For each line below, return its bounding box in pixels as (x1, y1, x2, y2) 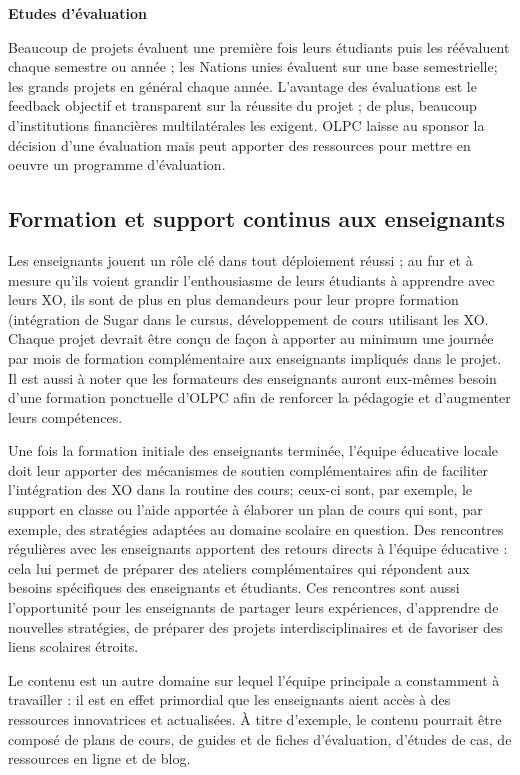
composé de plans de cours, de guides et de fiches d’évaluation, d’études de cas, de (8, 728, 512, 749)
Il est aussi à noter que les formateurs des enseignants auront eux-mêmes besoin (8, 367, 497, 388)
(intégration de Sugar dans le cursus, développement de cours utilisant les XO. (8, 308, 489, 329)
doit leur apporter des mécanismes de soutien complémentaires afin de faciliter (8, 459, 489, 480)
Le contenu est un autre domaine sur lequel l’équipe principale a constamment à (8, 669, 500, 690)
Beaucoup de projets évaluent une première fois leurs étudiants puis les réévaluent (8, 36, 510, 57)
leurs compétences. (8, 406, 123, 427)
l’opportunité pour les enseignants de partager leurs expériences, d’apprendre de (8, 597, 499, 618)
